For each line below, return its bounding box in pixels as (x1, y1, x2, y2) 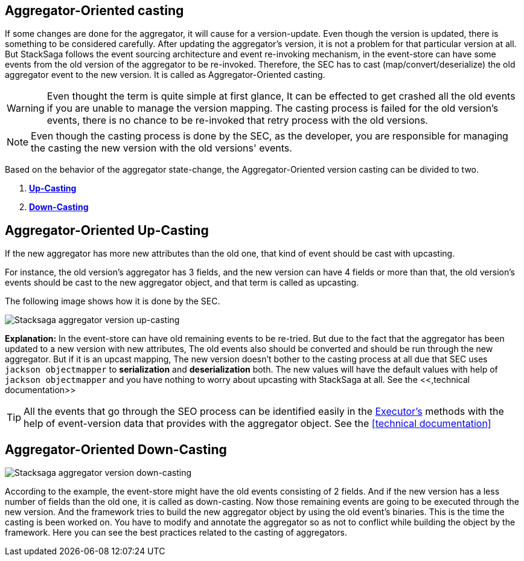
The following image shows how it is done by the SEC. (5, 296, 220, 307)
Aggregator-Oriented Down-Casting (5, 441, 227, 457)
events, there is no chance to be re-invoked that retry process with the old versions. (46, 114, 428, 127)
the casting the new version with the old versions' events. (31, 142, 292, 155)
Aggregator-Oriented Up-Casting (5, 222, 209, 238)
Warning (7, 102, 45, 115)
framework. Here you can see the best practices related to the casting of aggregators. (5, 527, 347, 538)
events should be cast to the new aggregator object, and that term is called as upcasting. (5, 277, 359, 288)
